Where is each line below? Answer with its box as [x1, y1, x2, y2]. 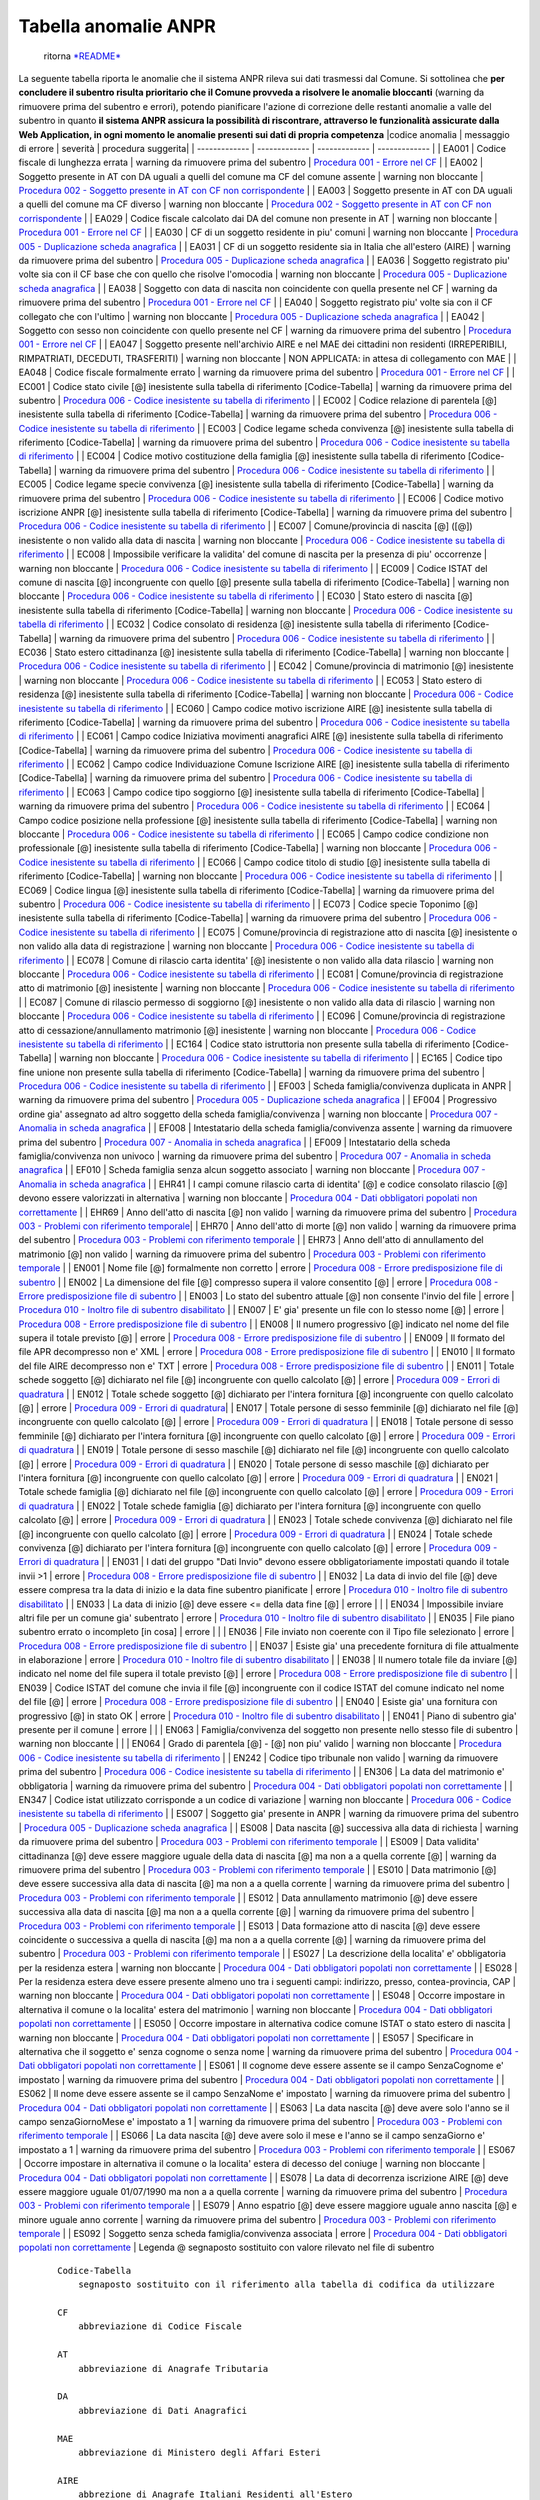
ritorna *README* [43, 50, 122, 62]
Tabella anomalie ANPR [18, 15, 217, 37]
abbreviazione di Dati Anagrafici [78, 2405, 248, 2416]
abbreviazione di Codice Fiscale [78, 2321, 242, 2332]
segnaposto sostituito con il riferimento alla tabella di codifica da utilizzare [78, 2279, 495, 2290]
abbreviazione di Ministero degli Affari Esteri [78, 2446, 322, 2458]
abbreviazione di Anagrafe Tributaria [78, 2363, 269, 2374]
